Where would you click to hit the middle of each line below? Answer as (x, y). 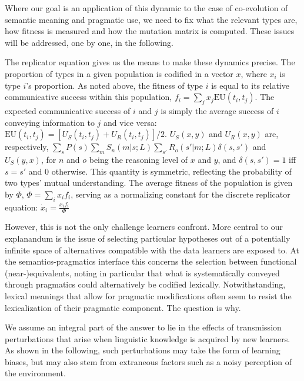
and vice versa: (130, 122)
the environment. (35, 373)
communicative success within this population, (88, 97)
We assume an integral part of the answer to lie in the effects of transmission (143, 327)
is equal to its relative (250, 85)
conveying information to (50, 122)
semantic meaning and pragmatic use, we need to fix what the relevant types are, (151, 19)
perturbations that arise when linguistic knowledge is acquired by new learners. (148, 338)
